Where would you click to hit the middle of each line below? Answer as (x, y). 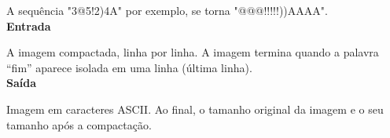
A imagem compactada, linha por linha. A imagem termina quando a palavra (193, 52)
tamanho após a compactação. (79, 124)
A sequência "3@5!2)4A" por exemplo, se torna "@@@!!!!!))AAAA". (167, 10)
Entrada (29, 25)
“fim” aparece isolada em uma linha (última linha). (129, 67)
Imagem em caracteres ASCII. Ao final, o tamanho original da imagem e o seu (195, 109)
